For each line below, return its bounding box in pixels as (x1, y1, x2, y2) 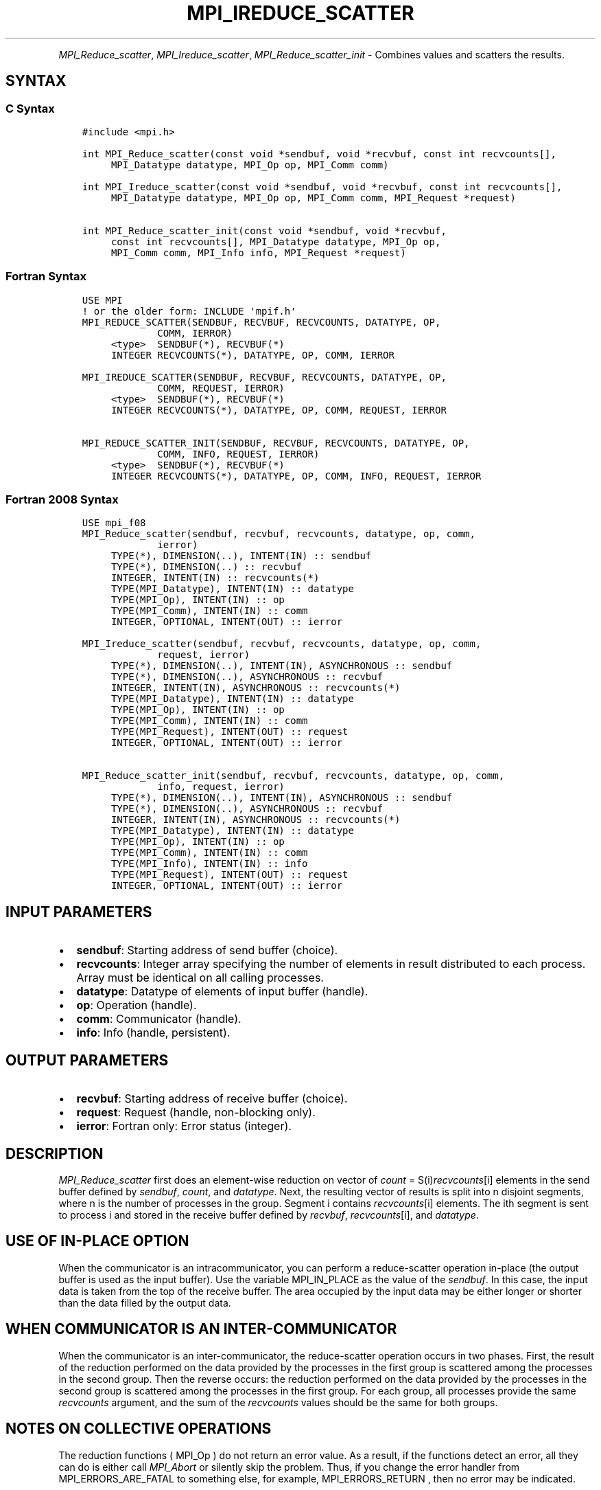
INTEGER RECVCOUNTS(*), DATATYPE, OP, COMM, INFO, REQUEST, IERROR (110, 470, 482, 482)
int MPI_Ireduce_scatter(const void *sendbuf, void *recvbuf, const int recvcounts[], (82, 181, 563, 192)
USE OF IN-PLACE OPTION (5, 1232, 189, 1250)
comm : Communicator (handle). (76, 1012, 241, 1026)
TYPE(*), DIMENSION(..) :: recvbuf (110, 561, 303, 573)
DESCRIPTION (5, 1144, 104, 1162)
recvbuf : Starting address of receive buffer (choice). (76, 1092, 348, 1106)
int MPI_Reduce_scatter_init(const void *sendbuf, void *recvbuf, (82, 225, 447, 236)
